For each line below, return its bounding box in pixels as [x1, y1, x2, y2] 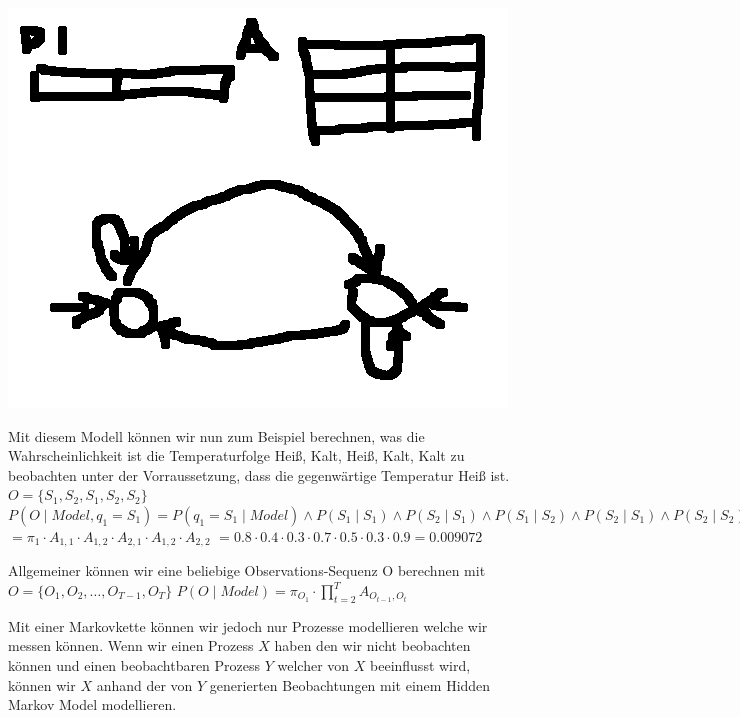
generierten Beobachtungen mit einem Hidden [209, 674, 491, 695]
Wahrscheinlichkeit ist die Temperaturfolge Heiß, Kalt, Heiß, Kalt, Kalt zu [8, 445, 465, 466]
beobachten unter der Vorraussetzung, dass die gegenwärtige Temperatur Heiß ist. [8, 464, 510, 485]
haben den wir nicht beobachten [274, 635, 471, 656]
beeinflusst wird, [370, 655, 471, 675]
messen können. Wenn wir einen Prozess [8, 635, 254, 656]
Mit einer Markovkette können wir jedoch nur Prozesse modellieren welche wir [8, 615, 488, 636]
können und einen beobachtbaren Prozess [8, 655, 261, 675]
